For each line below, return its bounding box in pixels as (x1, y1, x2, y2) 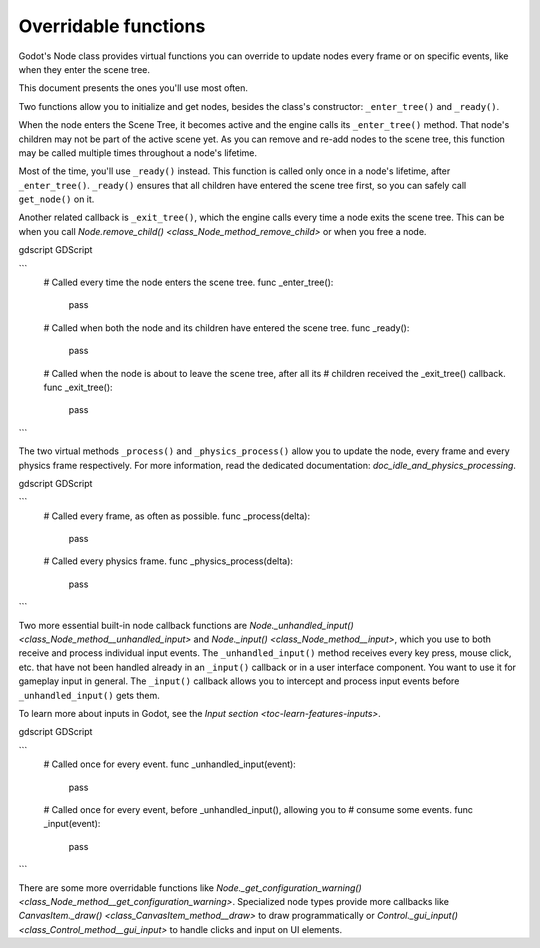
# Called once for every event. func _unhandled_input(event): (43, 758, 297, 770)
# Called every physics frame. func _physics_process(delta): (43, 555, 294, 567)
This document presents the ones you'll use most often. (18, 82, 249, 94)
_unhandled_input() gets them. (18, 689, 160, 701)
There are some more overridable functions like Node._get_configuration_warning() (18, 881, 362, 894)
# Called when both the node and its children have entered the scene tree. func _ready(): (43, 321, 410, 334)
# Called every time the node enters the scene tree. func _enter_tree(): (43, 276, 334, 289)
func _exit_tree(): (43, 381, 114, 393)
